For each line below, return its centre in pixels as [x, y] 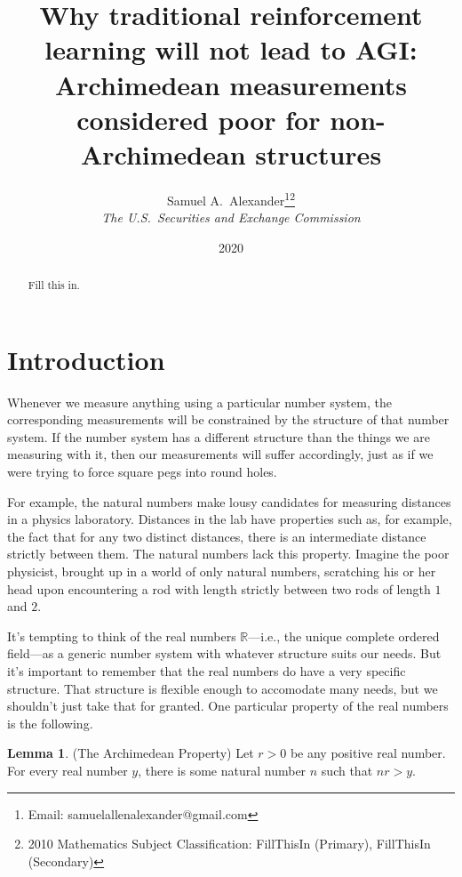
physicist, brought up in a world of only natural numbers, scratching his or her [222, 571]
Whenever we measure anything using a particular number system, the [199, 402]
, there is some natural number [222, 770]
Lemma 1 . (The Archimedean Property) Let [131, 753]
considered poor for [199, 119]
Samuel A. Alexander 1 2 [231, 198]
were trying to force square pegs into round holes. [142, 472]
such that [347, 770]
